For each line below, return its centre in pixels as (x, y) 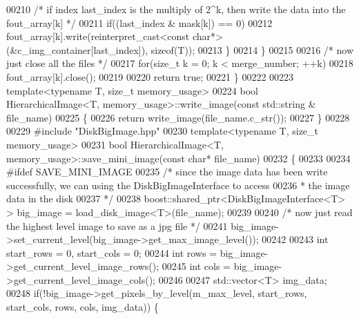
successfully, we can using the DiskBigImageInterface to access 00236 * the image (178, 185)
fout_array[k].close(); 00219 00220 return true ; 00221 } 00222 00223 (150, 76)
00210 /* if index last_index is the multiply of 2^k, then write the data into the (176, 9)
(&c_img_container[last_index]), (77, 49)
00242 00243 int (295, 239)
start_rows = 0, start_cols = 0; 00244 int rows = (112, 252)
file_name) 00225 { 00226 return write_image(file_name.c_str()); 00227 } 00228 (178, 117)
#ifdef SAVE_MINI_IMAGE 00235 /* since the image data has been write (167, 172)
